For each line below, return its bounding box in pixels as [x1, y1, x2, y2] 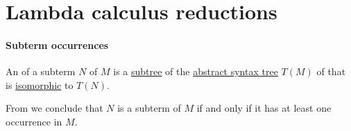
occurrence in [6, 114, 62, 128]
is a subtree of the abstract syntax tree [113, 64, 278, 79]
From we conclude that [6, 101, 103, 115]
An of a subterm [6, 64, 76, 79]
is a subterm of [117, 101, 181, 115]
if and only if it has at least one [196, 101, 332, 115]
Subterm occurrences [6, 37, 109, 52]
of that [316, 64, 346, 79]
